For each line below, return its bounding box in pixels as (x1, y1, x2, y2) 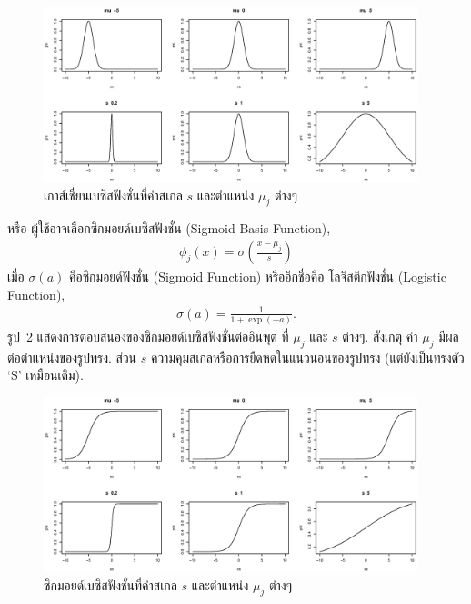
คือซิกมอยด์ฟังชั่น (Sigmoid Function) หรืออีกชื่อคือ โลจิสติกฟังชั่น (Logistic (68, 267, 446, 286)
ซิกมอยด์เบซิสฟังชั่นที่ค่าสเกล (44, 575, 177, 594)
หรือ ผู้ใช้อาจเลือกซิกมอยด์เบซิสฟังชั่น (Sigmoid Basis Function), (7, 219, 331, 238)
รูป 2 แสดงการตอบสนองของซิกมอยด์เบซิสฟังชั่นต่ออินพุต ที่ (7, 327, 289, 346)
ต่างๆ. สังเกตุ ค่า (342, 327, 418, 346)
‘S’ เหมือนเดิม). (7, 365, 84, 384)
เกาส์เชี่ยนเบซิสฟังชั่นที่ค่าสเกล (44, 185, 183, 204)
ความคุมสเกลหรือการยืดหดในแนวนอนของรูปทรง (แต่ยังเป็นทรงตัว (150, 347, 465, 366)
